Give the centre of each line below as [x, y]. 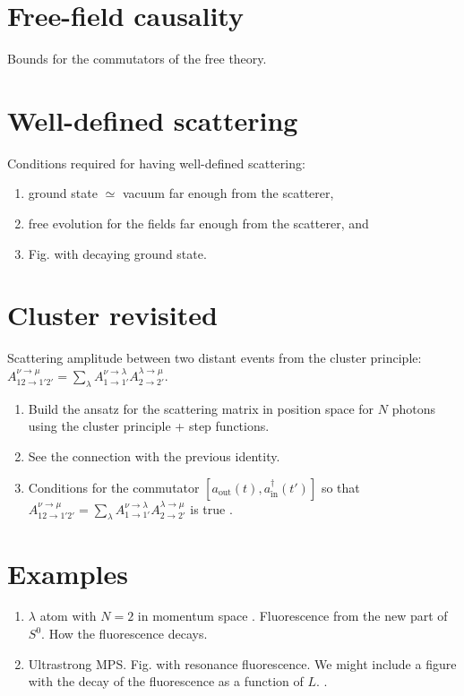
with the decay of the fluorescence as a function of [166, 681]
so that [340, 487]
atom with [68, 616]
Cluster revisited [112, 315]
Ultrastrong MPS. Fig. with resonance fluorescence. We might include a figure [242, 663]
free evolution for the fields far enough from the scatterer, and [198, 223]
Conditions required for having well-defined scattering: [156, 163]
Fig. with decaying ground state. [117, 253]
